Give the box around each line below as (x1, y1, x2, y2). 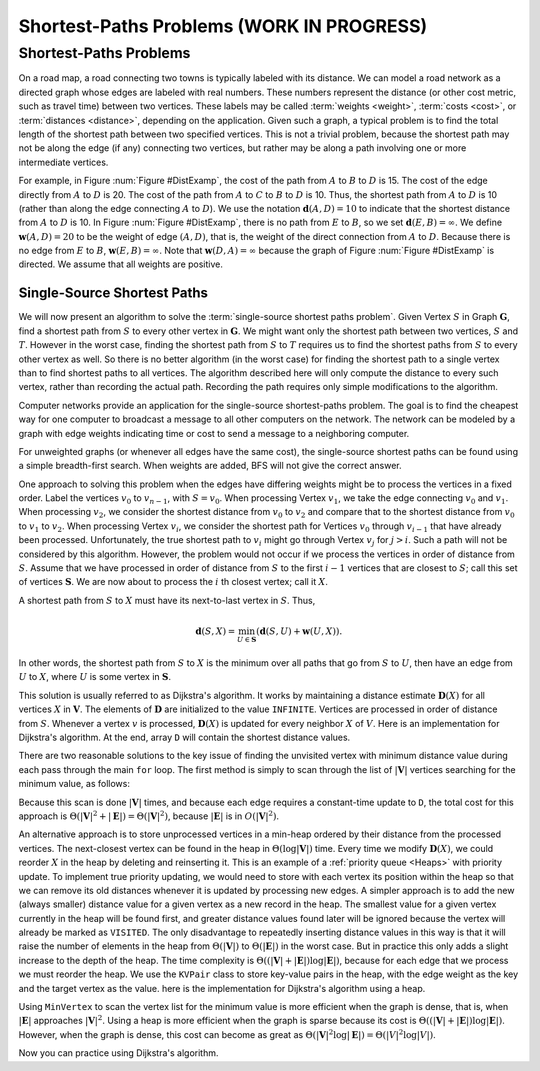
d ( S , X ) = (195, 626, 236, 637)
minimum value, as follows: (18, 778, 130, 790)
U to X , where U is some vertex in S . (18, 671, 172, 683)
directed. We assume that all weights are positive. (18, 258, 224, 270)
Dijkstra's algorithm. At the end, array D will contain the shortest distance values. (18, 731, 351, 743)
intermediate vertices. (18, 156, 109, 168)
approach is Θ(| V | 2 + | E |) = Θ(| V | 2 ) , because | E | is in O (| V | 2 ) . (18, 809, 280, 822)
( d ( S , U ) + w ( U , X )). (256, 626, 343, 637)
